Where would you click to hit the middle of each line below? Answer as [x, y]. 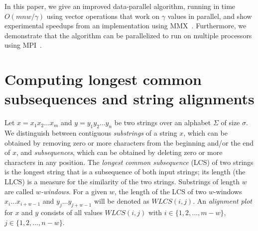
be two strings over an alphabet [163, 122]
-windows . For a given [74, 191]
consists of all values [71, 212]
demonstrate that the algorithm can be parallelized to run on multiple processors [128, 35]
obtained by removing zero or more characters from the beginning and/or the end [129, 142]
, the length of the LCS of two [160, 191]
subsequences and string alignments [129, 99]
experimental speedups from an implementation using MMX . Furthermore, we [126, 26]
